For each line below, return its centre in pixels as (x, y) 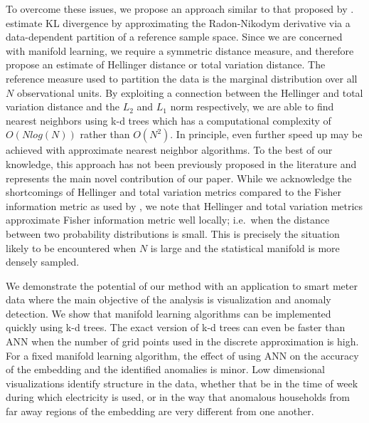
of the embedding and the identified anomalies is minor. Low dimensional (165, 369)
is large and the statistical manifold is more (245, 247)
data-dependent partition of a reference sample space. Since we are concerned (174, 37)
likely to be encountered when (71, 247)
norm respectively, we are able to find (252, 106)
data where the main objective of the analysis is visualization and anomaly (169, 299)
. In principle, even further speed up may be (266, 134)
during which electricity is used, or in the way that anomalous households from (178, 397)
